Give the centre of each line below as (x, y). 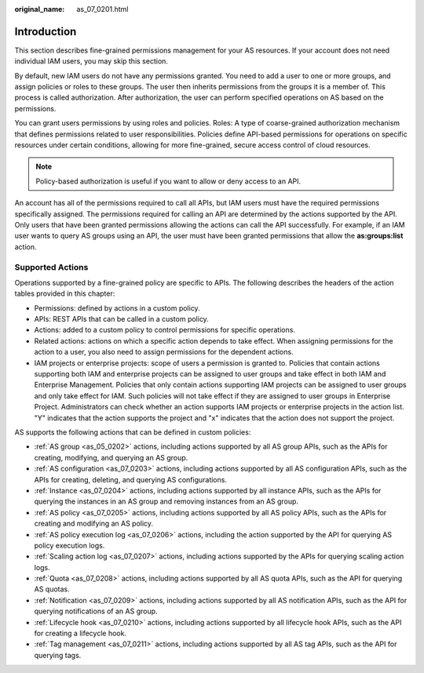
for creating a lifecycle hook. (80, 633)
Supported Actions (51, 267)
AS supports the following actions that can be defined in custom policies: (133, 432)
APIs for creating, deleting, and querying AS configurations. (131, 479)
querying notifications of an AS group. (96, 611)
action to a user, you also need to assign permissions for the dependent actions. (164, 352)
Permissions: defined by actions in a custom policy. (117, 308)
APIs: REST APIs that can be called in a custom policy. (122, 319)
